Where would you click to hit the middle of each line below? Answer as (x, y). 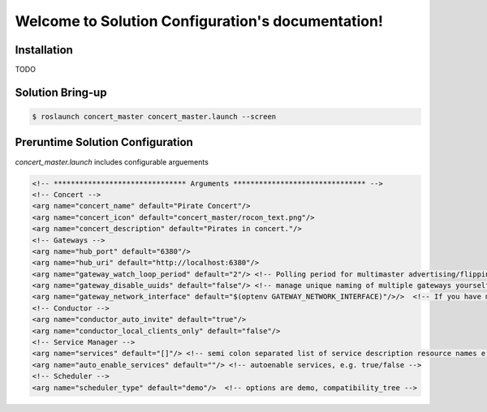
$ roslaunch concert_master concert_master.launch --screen (154, 117)
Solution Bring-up (61, 92)
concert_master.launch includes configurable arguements (112, 161)
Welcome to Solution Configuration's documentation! (199, 21)
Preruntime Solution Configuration (104, 142)
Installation (44, 50)
